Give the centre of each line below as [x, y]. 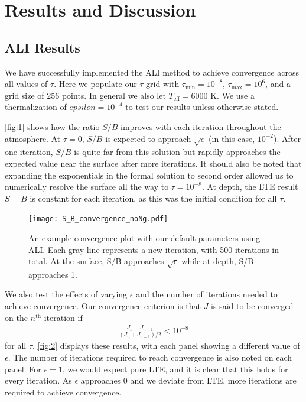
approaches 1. [53, 274]
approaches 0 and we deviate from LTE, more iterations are [188, 380]
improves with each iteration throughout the [201, 126]
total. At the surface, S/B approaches [96, 261]
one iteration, [29, 152]
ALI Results [43, 47]
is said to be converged [252, 306]
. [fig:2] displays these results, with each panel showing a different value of [166, 346]
